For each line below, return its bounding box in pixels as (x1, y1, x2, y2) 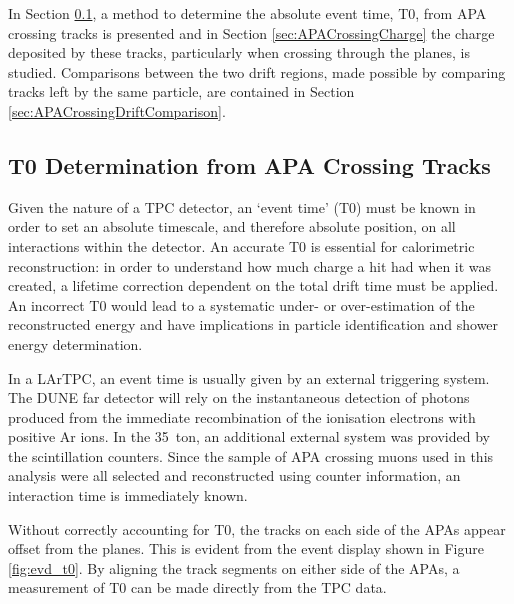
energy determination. (8, 333, 143, 354)
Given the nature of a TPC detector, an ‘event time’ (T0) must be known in (8, 196, 476, 217)
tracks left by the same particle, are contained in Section (8, 81, 355, 102)
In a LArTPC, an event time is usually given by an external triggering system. (8, 367, 490, 388)
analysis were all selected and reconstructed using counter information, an (8, 465, 461, 486)
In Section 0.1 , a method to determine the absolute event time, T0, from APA (8, 3, 487, 23)
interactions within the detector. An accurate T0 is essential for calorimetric (8, 235, 475, 256)
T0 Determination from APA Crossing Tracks (8, 149, 491, 180)
